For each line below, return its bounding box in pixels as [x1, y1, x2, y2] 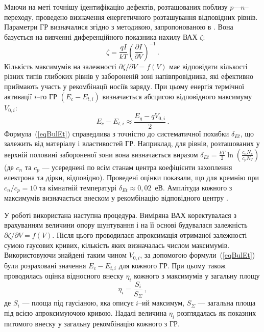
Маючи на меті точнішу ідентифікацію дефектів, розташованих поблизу [4, 2, 228, 12]
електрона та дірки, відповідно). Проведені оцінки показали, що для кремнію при [4, 172, 259, 183]
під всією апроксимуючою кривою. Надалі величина [4, 308, 167, 318]
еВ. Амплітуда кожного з [155, 182, 232, 192]
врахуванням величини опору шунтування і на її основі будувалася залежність [4, 219, 248, 230]
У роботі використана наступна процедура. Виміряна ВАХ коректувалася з [4, 209, 236, 220]
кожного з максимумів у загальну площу [134, 270, 260, 281]
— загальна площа [198, 297, 256, 308]
